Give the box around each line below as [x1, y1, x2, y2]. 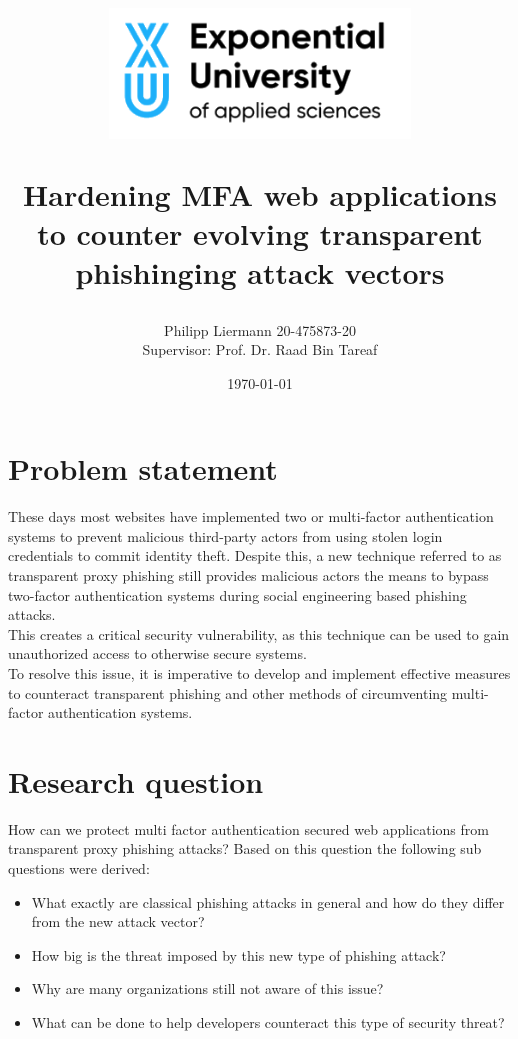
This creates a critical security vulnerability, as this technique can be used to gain [8, 623, 510, 644]
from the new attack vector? [31, 911, 205, 932]
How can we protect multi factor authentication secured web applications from [8, 818, 489, 839]
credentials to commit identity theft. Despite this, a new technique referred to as [8, 545, 502, 566]
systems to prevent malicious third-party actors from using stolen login [8, 525, 443, 546]
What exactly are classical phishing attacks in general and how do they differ [31, 891, 505, 912]
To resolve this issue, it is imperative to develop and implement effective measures [8, 662, 511, 683]
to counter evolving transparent [37, 213, 483, 254]
